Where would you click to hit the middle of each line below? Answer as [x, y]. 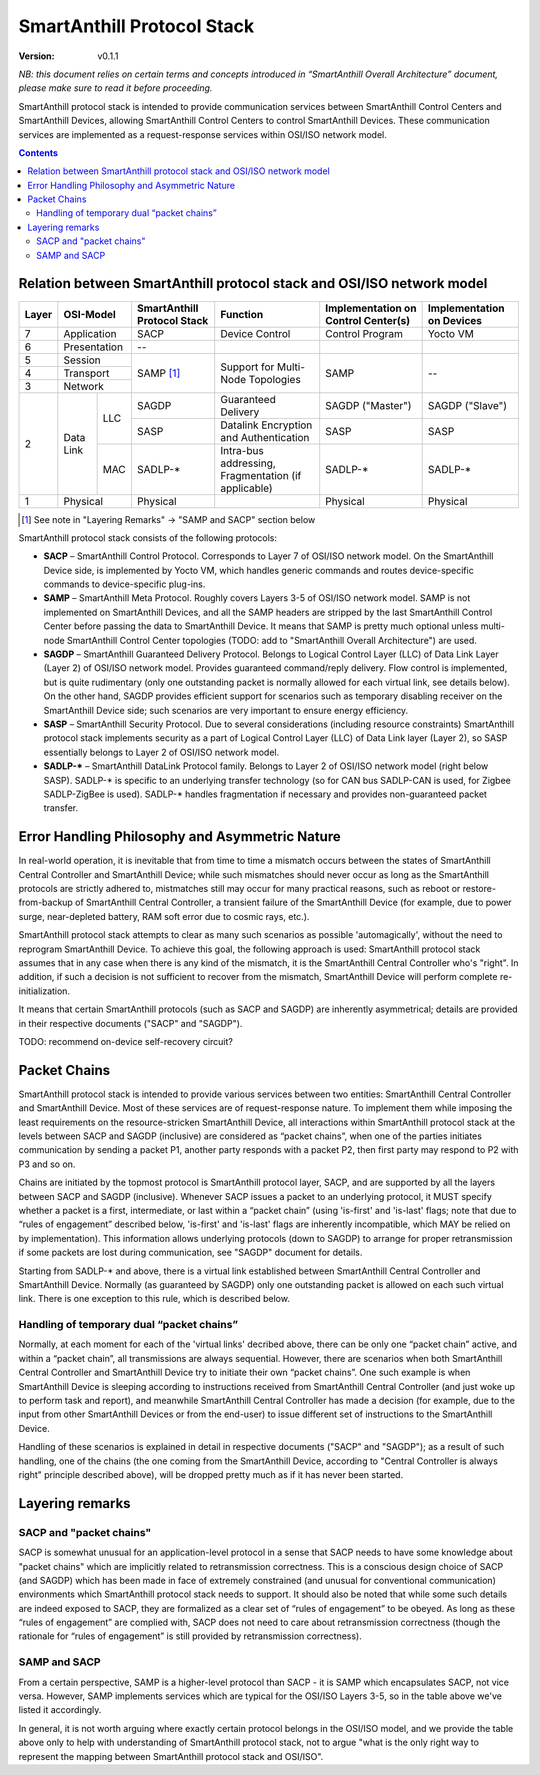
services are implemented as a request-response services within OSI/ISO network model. [202, 134]
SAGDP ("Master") [368, 405]
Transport [86, 373]
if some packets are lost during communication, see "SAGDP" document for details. [190, 1252]
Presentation [93, 347]
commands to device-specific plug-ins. [124, 584]
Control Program [364, 333]
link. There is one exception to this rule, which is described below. [154, 1299]
